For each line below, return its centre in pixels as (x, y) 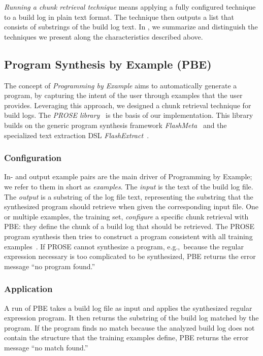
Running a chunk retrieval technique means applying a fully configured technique (130, 7)
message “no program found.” (50, 266)
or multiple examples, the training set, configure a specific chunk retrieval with (126, 216)
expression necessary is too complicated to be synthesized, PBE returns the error (130, 256)
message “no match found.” (46, 347)
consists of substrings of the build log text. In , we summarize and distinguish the (131, 27)
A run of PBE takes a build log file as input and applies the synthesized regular (128, 308)
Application (28, 289)
